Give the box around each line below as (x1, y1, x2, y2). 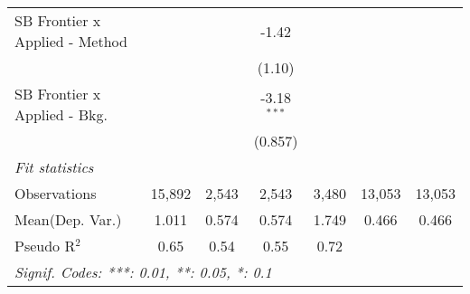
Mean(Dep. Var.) (14, 209, 122, 230)
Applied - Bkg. (14, 104, 108, 125)
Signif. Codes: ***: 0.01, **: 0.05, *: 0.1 (14, 261, 272, 282)
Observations (14, 183, 97, 204)
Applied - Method (14, 31, 127, 52)
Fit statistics (14, 156, 94, 177)
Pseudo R (14, 235, 76, 256)
